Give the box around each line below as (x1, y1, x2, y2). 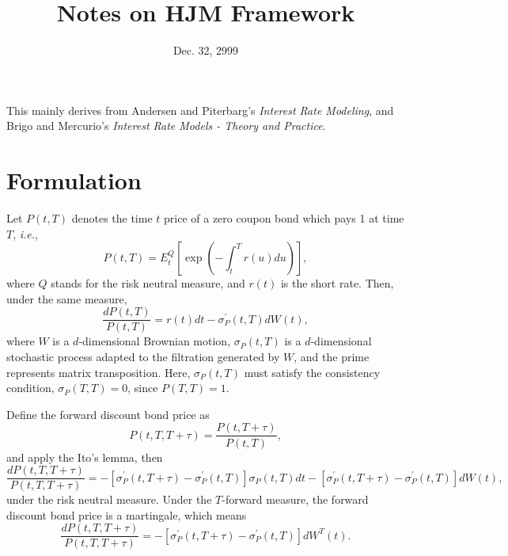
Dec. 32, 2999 (172, 42, 239, 59)
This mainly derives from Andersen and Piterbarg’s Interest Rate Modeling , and (6, 101, 394, 118)
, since (127, 379, 158, 396)
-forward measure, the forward (222, 491, 369, 508)
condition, (6, 379, 55, 396)
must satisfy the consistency (244, 364, 381, 380)
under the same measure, (6, 290, 127, 307)
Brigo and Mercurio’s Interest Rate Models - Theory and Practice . (6, 117, 326, 134)
